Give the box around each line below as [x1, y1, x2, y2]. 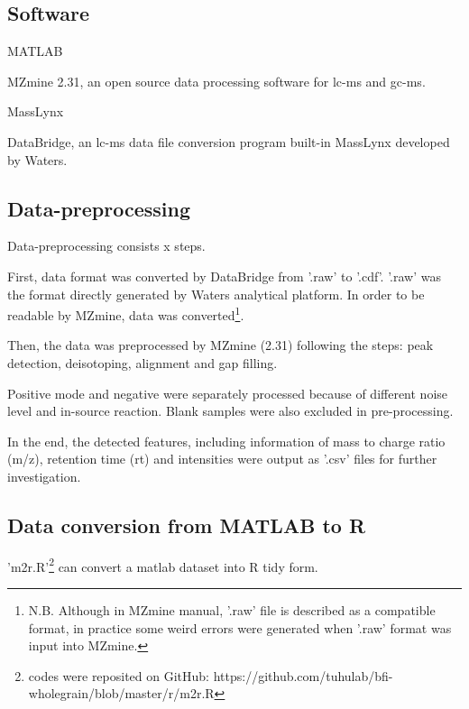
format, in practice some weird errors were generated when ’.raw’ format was [28, 618, 452, 637]
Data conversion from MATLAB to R [7, 511, 366, 539]
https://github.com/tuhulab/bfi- [213, 666, 393, 685]
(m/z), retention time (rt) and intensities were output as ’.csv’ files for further [7, 449, 437, 468]
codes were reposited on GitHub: [28, 666, 210, 685]
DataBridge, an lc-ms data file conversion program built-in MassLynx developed [7, 132, 450, 151]
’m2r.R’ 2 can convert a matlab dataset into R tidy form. [7, 554, 318, 575]
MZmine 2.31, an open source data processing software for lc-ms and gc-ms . [7, 71, 426, 90]
